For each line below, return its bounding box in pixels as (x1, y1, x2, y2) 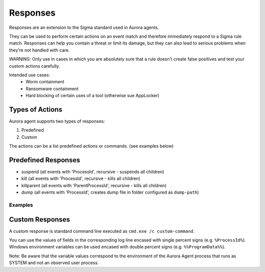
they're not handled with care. (9, 47, 70, 53)
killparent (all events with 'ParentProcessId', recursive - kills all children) (21, 182, 167, 188)
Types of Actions (9, 105, 62, 114)
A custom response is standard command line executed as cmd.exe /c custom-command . (9, 228, 195, 234)
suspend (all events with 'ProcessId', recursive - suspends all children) (21, 169, 164, 175)
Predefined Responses (9, 156, 80, 164)
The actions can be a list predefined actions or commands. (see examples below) (9, 143, 174, 149)
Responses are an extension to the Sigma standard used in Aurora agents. (9, 25, 159, 30)
